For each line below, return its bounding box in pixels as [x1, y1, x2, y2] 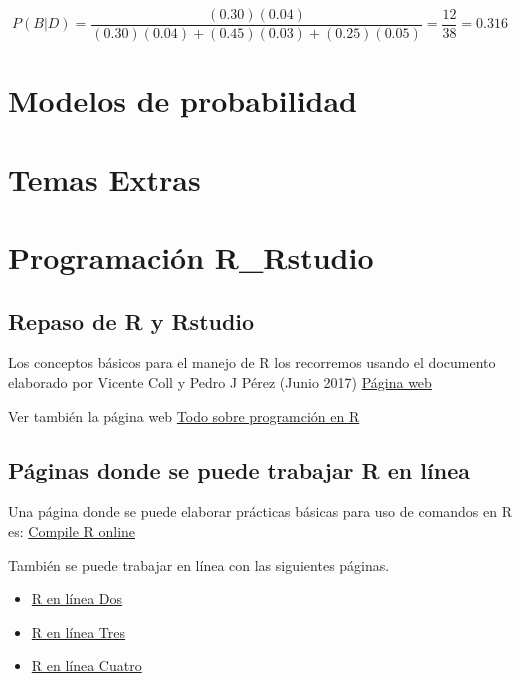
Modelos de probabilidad [8, 80, 357, 121]
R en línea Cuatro [31, 655, 142, 676]
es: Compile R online [8, 520, 136, 541]
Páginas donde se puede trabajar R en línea [8, 454, 470, 485]
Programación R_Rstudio [8, 237, 374, 277]
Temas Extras [8, 158, 201, 199]
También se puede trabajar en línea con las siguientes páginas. [8, 554, 390, 575]
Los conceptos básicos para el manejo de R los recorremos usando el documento [8, 352, 496, 373]
